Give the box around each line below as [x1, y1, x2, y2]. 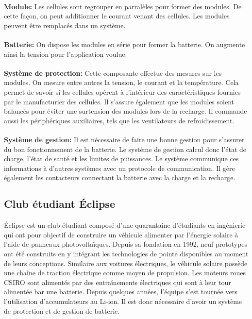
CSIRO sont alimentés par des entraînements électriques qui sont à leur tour [4, 277, 231, 287]
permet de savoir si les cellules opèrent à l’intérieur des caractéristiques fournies [4, 86, 241, 97]
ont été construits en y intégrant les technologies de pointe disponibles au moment [4, 249, 249, 259]
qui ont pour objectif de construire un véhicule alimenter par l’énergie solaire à [4, 229, 238, 239]
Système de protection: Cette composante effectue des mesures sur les [4, 67, 222, 78]
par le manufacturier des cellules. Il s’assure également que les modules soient [4, 96, 234, 106]
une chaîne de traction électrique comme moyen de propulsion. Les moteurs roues [4, 268, 246, 278]
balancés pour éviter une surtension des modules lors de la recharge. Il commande [4, 106, 247, 116]
